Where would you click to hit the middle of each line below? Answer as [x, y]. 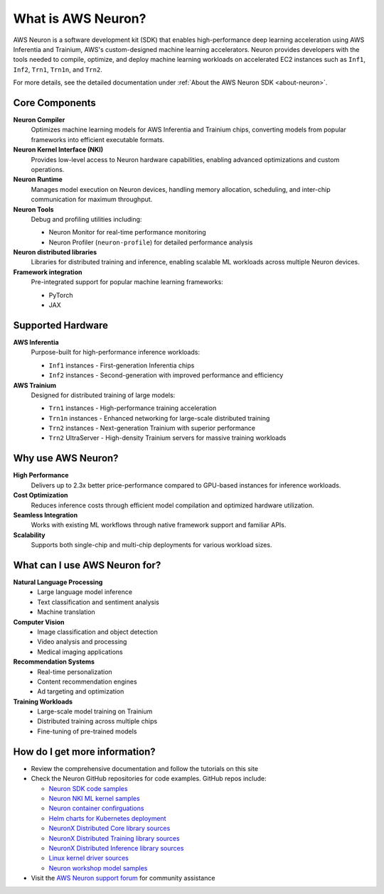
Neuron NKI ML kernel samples [94, 798]
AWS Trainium [35, 385]
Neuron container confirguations [96, 808]
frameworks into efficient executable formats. [98, 139]
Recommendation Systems [54, 662]
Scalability [29, 535]
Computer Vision [39, 622]
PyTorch [61, 295]
